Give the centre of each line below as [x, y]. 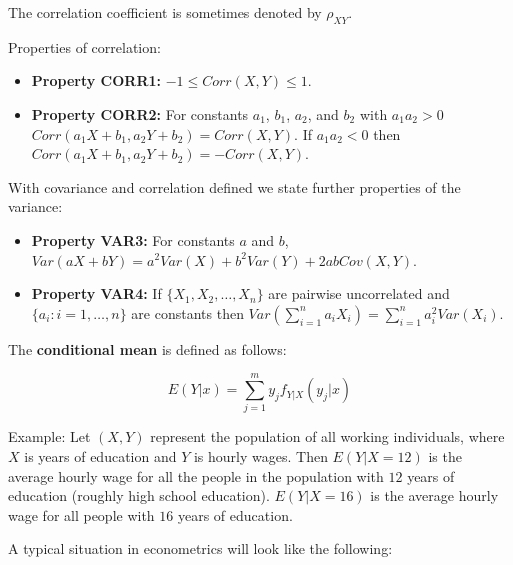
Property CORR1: [96, 80]
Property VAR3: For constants [133, 239]
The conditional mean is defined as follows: [147, 348]
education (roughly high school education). [139, 495]
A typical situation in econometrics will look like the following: [200, 548]
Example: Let [49, 436]
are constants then [187, 312]
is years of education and [100, 456]
